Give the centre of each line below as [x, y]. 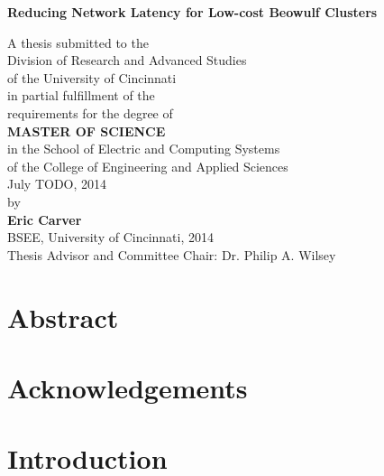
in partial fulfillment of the [81, 95]
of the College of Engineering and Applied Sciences [148, 166]
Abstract [63, 317]
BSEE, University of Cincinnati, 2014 [111, 237]
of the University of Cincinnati [92, 77]
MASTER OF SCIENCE [87, 131]
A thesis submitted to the [78, 42]
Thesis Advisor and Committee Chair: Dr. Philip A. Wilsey [172, 254]
